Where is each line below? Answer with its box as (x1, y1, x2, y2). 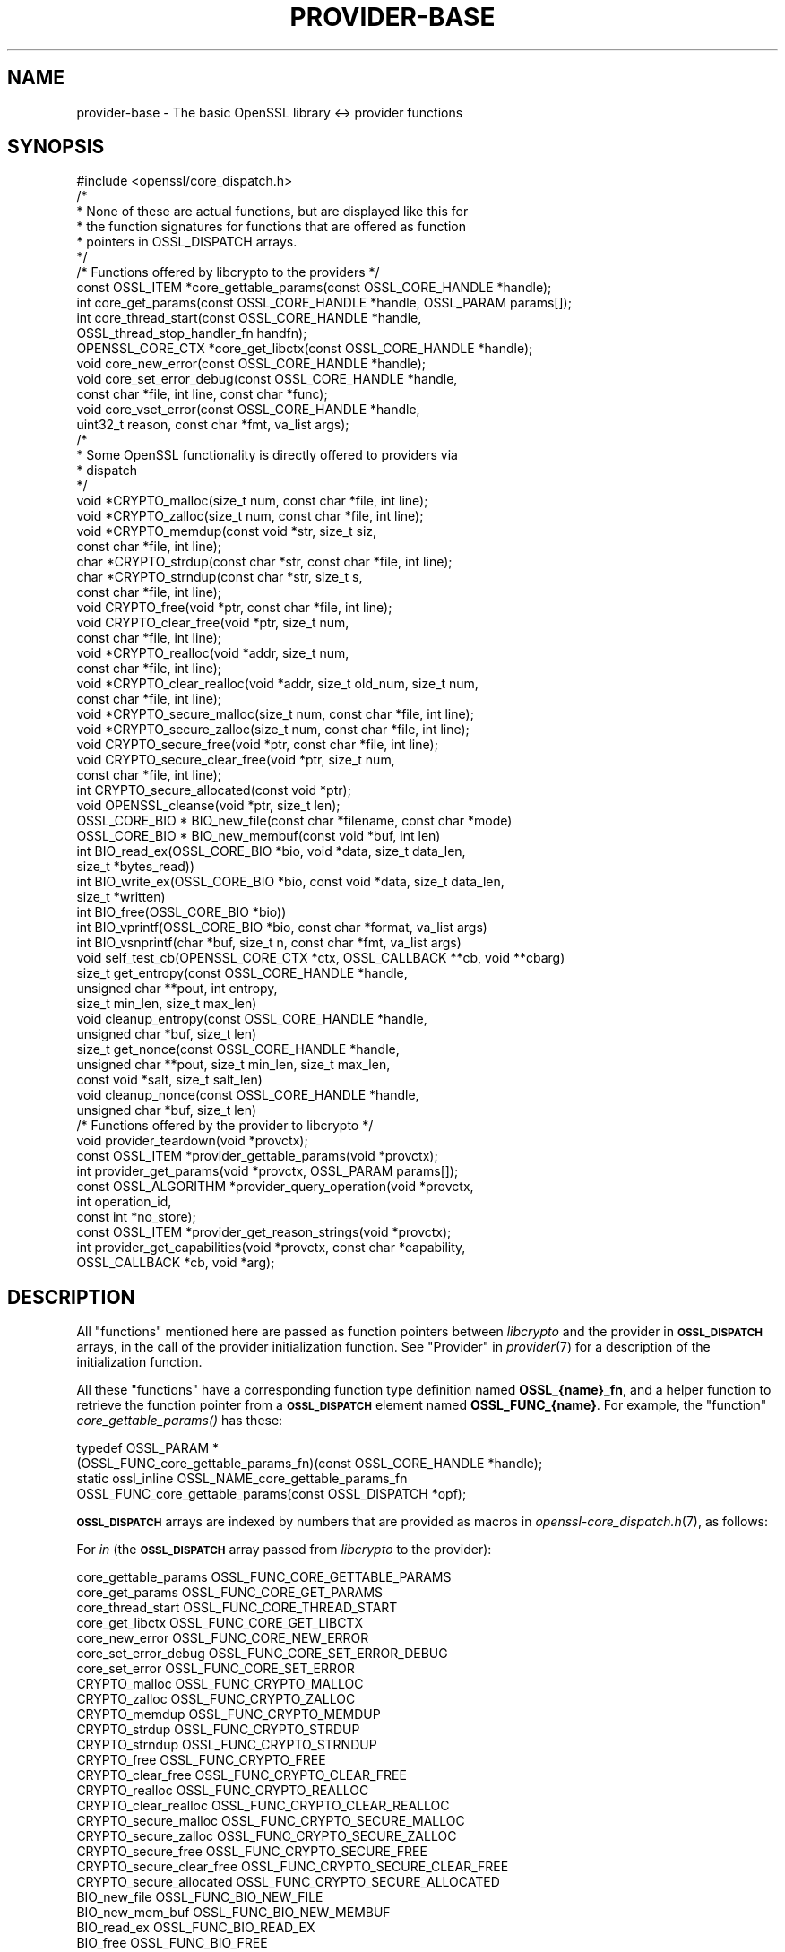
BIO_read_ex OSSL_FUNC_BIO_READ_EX (76, 1920, 315, 1936)
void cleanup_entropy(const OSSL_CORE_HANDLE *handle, (76, 1011, 427, 1027)
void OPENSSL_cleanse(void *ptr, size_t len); (76, 798, 341, 814)
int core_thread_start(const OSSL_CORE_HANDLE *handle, (76, 310, 422, 326)
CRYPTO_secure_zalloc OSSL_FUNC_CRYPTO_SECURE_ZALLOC (76, 1828, 457, 1844)
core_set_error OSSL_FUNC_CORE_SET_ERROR (76, 1661, 355, 1677)
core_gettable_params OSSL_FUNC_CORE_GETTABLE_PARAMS (76, 1569, 452, 1585)
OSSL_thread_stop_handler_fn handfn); (76, 325, 307, 341)
